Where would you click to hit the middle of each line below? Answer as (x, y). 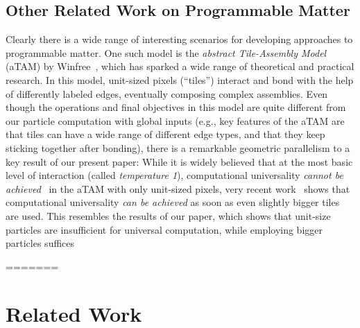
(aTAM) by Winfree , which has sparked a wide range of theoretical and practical (180, 66)
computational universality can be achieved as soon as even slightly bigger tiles (173, 202)
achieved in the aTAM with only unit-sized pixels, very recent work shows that (178, 188)
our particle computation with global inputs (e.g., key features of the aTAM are (175, 120)
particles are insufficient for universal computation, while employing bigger (164, 229)
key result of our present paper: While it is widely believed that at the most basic (179, 161)
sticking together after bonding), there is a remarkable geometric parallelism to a (178, 147)
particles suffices (40, 243)
